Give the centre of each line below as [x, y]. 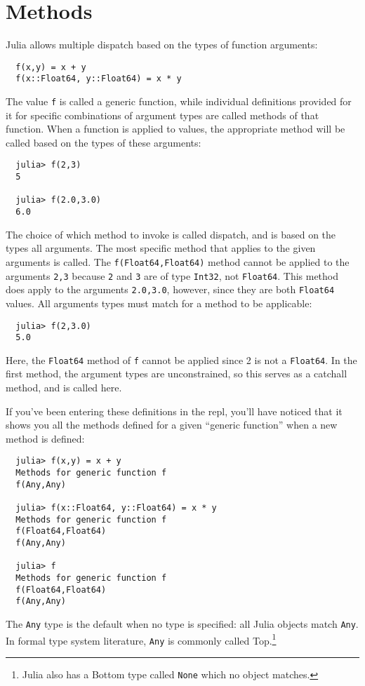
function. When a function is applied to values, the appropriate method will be [175, 129]
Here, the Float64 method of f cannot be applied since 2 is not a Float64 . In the [181, 359]
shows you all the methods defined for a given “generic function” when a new [172, 425]
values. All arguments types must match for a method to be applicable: [159, 303]
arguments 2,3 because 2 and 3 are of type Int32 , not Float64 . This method [172, 275]
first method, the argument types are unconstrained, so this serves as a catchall [177, 374]
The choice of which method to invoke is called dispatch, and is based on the [171, 234]
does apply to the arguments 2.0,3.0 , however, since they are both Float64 [170, 289]
